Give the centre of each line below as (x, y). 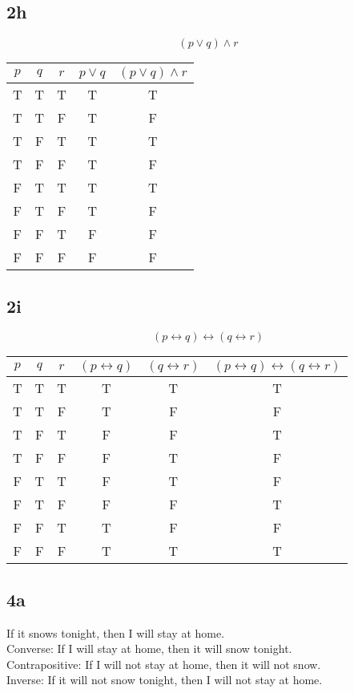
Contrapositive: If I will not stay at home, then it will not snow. (164, 664)
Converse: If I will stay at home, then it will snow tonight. (149, 648)
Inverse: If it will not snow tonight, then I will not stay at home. (165, 680)
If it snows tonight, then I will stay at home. (116, 632)
